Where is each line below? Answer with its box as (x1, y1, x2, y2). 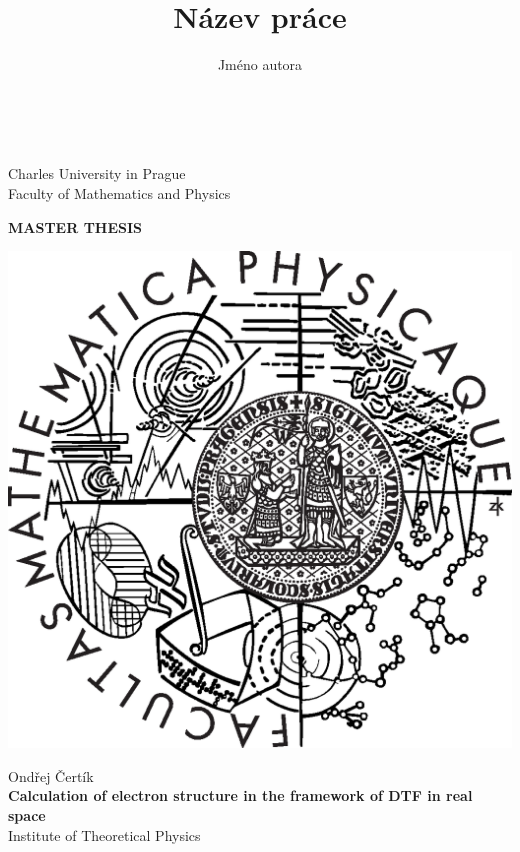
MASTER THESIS (8, 216, 143, 237)
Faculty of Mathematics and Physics (8, 182, 231, 203)
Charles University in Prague (8, 163, 186, 184)
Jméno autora (217, 54, 303, 75)
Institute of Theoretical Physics (8, 824, 201, 845)
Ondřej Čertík (8, 765, 94, 786)
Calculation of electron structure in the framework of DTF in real (8, 785, 473, 806)
